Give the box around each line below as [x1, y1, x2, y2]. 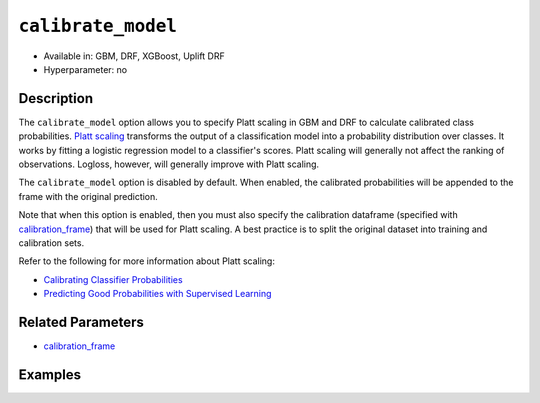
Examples [18, 366, 82, 383]
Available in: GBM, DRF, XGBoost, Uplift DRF [43, 50, 225, 62]
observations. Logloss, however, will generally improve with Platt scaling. [18, 158, 320, 170]
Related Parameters [18, 313, 145, 330]
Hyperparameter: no [43, 63, 128, 75]
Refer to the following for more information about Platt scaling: [18, 255, 275, 267]
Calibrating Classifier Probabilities [43, 273, 184, 285]
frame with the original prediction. [18, 190, 159, 202]
